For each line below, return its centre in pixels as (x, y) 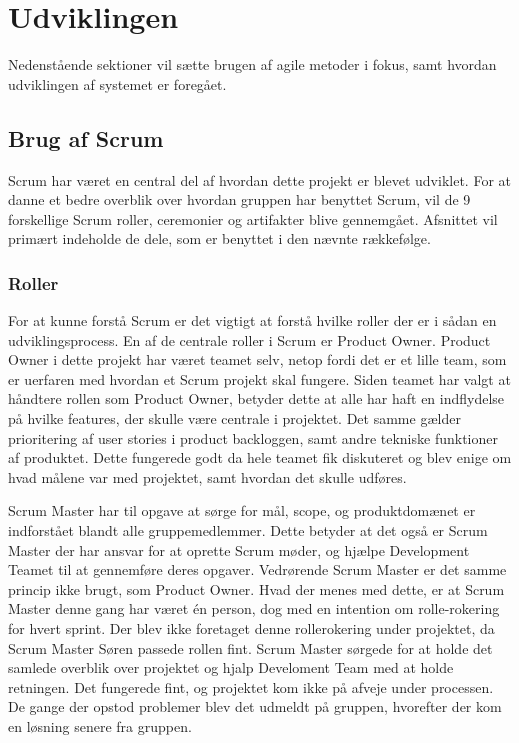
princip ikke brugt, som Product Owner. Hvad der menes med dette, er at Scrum (256, 588)
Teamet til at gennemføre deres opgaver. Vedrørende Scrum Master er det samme (257, 569)
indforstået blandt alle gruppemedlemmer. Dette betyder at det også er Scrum (248, 530)
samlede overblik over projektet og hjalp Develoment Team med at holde (231, 667)
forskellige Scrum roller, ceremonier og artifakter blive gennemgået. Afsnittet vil (253, 218)
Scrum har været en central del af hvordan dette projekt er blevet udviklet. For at (259, 179)
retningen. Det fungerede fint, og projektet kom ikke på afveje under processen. (251, 686)
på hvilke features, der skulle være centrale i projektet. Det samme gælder (234, 418)
